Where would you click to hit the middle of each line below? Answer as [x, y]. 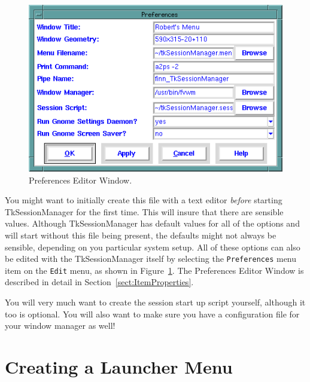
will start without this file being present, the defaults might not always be [141, 235]
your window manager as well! [60, 326]
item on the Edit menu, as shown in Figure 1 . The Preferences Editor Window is [154, 270]
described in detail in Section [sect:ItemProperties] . [99, 282]
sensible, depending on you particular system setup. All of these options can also [153, 247]
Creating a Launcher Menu [119, 367]
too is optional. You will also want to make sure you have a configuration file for [152, 314]
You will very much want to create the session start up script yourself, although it [155, 302]
